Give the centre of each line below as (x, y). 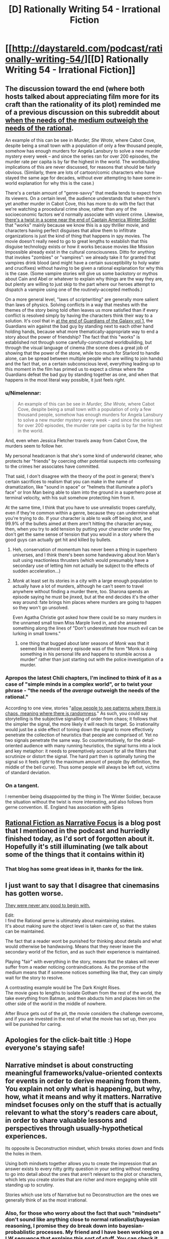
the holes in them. (24, 1154)
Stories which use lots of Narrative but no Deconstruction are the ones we (82, 1195)
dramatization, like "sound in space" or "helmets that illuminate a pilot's (79, 487)
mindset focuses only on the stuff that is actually (83, 1104)
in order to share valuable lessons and (66, 1120)
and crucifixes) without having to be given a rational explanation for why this (84, 268)
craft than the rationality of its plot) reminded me (83, 104)
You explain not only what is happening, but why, (83, 1089)
